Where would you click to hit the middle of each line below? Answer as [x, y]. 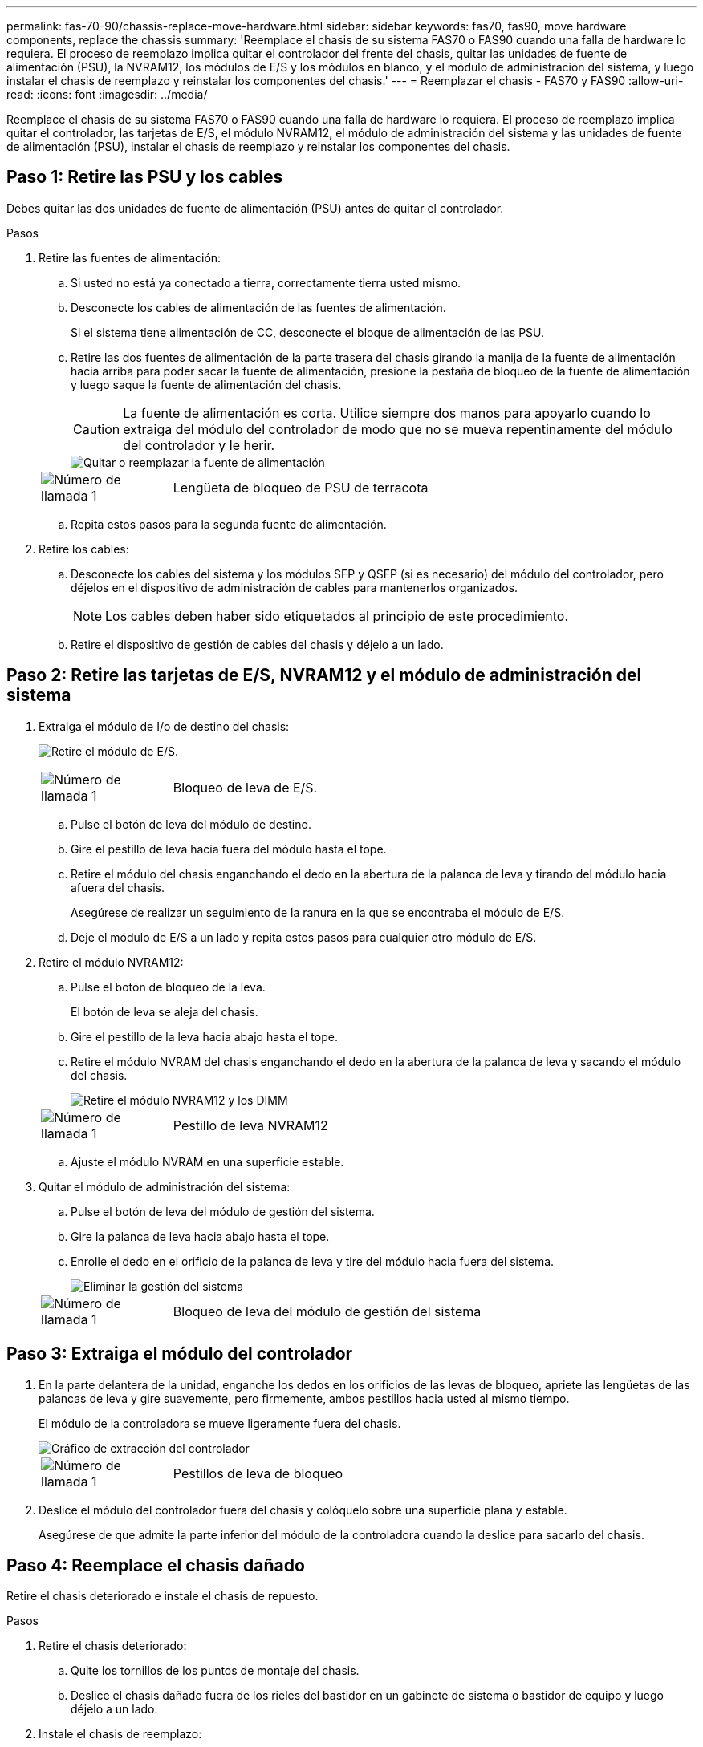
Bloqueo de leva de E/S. [245, 787]
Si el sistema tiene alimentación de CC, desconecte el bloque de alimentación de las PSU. [308, 332]
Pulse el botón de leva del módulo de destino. [191, 824]
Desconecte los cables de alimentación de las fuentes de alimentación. [258, 307]
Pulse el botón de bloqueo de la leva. [168, 987]
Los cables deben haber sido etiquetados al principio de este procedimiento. [337, 616]
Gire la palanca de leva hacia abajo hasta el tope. [200, 1236]
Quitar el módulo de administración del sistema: [165, 1186]
